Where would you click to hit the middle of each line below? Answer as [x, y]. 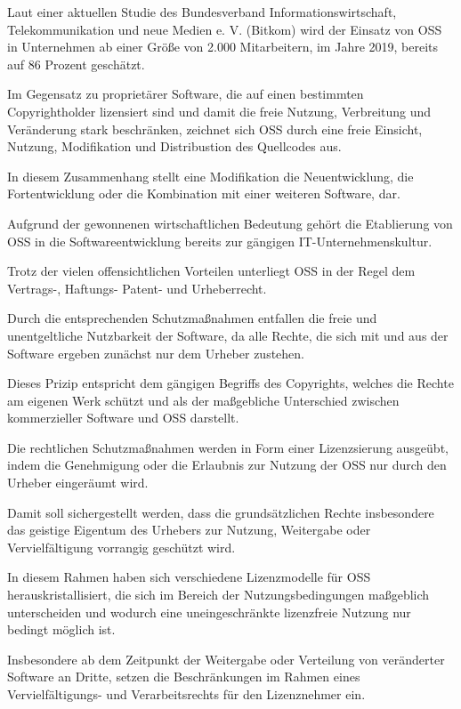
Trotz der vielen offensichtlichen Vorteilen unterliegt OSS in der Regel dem [211, 271]
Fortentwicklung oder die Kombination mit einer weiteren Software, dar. [204, 193]
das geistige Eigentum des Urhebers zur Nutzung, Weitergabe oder [189, 530]
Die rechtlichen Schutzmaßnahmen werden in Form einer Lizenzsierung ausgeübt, [228, 447]
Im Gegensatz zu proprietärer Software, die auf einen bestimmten [186, 94]
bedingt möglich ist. [61, 629]
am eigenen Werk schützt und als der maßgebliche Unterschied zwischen [203, 400]
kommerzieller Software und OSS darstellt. [123, 418]
